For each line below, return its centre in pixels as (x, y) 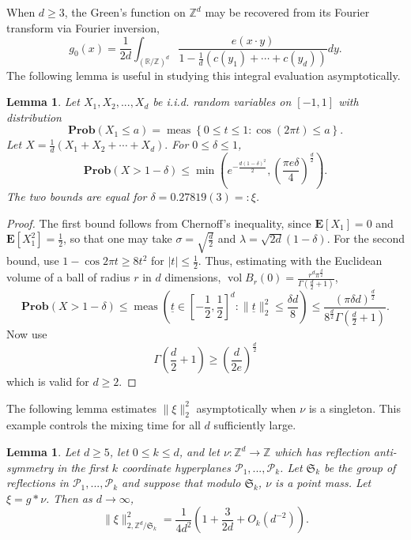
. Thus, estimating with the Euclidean (290, 261)
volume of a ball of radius (68, 277)
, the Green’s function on (125, 12)
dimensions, (193, 277)
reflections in (38, 483)
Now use (27, 334)
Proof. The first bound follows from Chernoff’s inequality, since (159, 223)
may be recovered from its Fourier (287, 12)
